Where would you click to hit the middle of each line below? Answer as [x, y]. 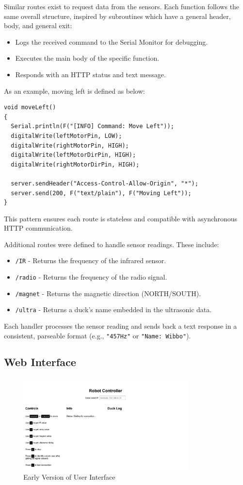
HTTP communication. [38, 228]
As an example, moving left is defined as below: [74, 91]
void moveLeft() [30, 108]
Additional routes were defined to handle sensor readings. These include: [112, 244]
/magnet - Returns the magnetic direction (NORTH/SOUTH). [108, 293]
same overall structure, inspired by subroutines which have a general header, [117, 16]
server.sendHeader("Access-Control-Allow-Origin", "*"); [105, 183]
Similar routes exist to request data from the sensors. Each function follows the [122, 6]
